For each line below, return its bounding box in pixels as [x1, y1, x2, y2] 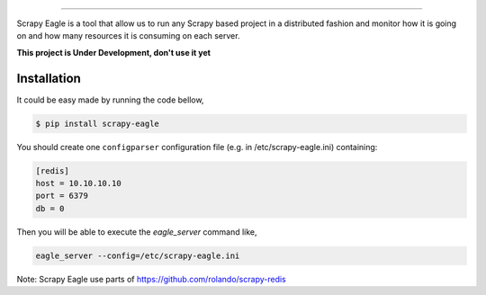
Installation [16, 70, 81, 85]
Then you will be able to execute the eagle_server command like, [16, 226, 257, 237]
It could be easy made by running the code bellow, [16, 94, 204, 105]
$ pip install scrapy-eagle [35, 118, 159, 129]
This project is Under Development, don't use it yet [16, 47, 211, 58]
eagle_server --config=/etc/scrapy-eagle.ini [35, 250, 240, 261]
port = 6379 [35, 191, 89, 201]
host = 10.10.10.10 [35, 178, 121, 189]
